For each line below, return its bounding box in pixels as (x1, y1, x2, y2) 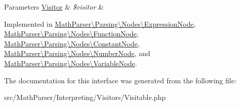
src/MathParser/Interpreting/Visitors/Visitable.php (4, 92, 166, 102)
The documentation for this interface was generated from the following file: (4, 75, 236, 85)
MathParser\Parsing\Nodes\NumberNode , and (4, 48, 150, 59)
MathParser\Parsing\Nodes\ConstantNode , (4, 38, 140, 48)
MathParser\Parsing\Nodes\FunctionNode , (4, 28, 139, 39)
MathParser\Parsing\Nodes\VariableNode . (4, 58, 137, 68)
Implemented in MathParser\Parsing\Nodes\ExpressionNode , (4, 18, 196, 29)
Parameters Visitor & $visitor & (4, 2, 104, 12)
